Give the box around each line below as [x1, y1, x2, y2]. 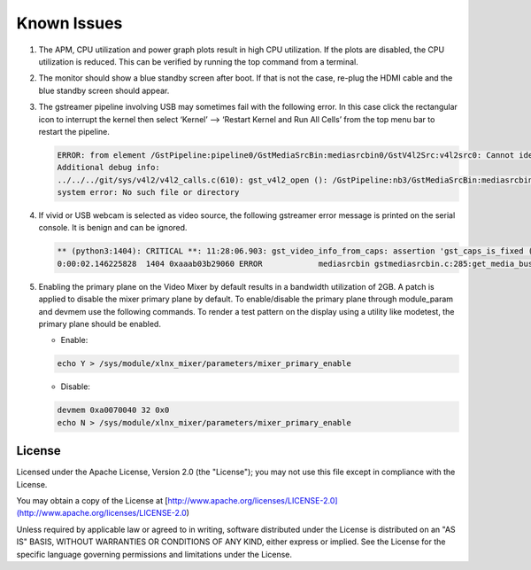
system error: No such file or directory [57, 187, 240, 198]
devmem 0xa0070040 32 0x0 [57, 405, 170, 416]
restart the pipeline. [38, 126, 111, 137]
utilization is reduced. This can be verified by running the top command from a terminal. [38, 56, 358, 66]
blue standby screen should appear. [38, 85, 170, 96]
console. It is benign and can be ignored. [38, 223, 188, 233]
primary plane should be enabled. [38, 318, 161, 329]
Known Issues [16, 13, 123, 33]
